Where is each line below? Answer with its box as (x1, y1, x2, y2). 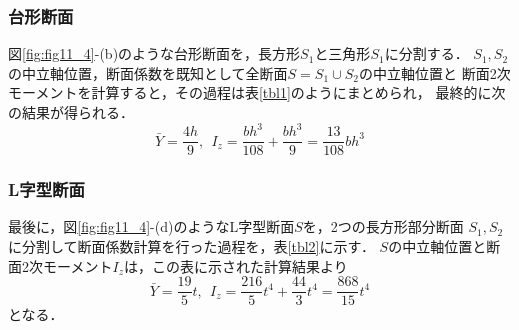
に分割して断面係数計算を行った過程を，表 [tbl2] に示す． (8, 235, 375, 256)
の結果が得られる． (8, 102, 134, 122)
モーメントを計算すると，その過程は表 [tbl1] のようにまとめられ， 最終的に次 (8, 82, 506, 103)
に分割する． (384, 43, 469, 64)
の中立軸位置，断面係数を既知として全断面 (8, 62, 288, 83)
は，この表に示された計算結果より (123, 255, 348, 276)
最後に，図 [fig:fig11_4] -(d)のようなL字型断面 (8, 216, 295, 237)
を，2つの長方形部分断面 (302, 216, 464, 237)
